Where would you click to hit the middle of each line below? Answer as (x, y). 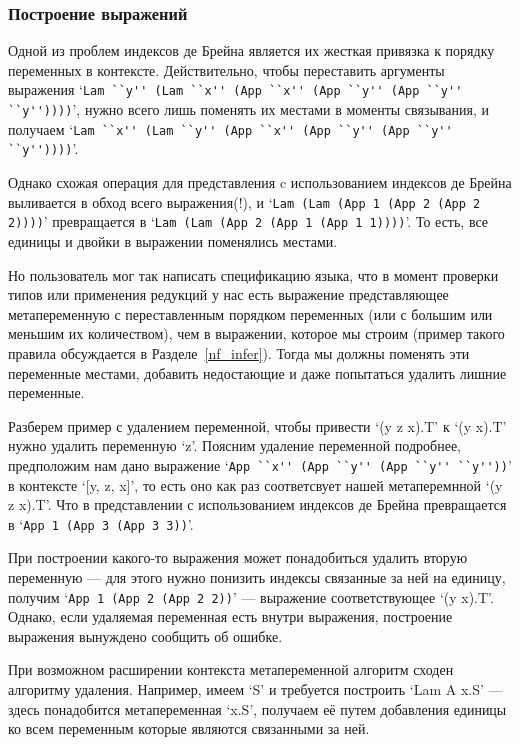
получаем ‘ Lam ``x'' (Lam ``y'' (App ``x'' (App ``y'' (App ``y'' (230, 128)
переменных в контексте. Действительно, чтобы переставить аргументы (226, 69)
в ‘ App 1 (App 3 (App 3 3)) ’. (101, 523)
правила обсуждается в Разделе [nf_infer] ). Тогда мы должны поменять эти (239, 352)
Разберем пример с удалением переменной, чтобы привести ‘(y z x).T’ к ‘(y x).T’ (257, 425)
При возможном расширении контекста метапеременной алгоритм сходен (231, 669)
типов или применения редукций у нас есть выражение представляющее (228, 294)
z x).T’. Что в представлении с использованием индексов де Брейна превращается (257, 504)
